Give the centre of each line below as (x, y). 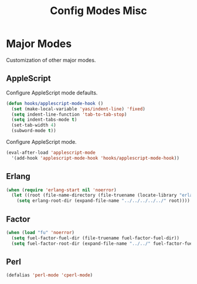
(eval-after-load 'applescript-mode (51, 153)
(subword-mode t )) (34, 131)
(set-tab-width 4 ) (34, 125)
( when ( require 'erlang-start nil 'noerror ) (61, 190)
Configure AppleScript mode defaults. (52, 93)
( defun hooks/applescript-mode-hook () (55, 103)
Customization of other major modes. (51, 60)
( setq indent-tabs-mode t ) (44, 120)
